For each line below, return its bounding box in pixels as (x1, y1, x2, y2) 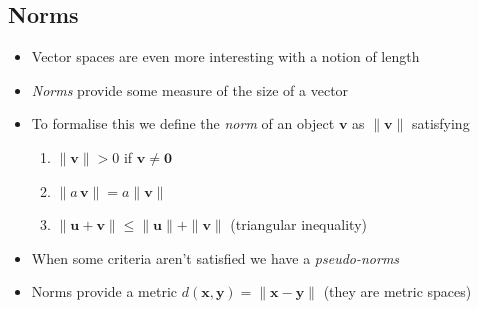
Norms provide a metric (31, 281, 178, 302)
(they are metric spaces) (323, 281, 472, 302)
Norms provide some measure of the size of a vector (31, 79, 349, 100)
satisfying (411, 113, 470, 134)
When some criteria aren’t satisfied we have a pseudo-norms (31, 247, 400, 268)
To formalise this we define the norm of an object (31, 113, 335, 134)
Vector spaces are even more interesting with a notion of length (31, 46, 420, 67)
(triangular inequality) (230, 214, 367, 235)
